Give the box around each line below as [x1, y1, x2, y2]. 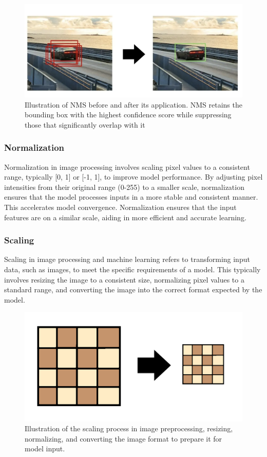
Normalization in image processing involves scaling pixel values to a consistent [4, 161, 250, 172]
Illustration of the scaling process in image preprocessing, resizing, [25, 423, 233, 434]
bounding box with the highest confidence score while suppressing [25, 109, 232, 120]
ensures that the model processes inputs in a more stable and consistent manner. [4, 191, 258, 202]
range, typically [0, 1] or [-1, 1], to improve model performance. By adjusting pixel [4, 171, 263, 182]
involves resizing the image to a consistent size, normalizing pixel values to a [4, 274, 244, 285]
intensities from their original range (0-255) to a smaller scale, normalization [4, 181, 244, 192]
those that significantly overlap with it [25, 119, 145, 130]
